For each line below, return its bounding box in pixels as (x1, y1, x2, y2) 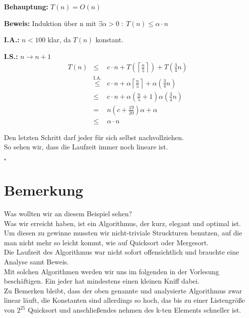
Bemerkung (4, 180, 83, 200)
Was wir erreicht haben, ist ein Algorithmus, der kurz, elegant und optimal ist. (4, 218, 241, 228)
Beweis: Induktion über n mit (4, 18, 96, 28)
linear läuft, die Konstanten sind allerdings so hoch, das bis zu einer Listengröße (4, 295, 245, 305)
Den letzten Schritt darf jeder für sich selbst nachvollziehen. (4, 132, 184, 142)
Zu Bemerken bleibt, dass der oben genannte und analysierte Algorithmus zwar (4, 285, 242, 295)
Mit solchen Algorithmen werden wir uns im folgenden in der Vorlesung (4, 266, 219, 276)
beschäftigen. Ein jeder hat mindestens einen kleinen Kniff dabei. (4, 276, 200, 286)
